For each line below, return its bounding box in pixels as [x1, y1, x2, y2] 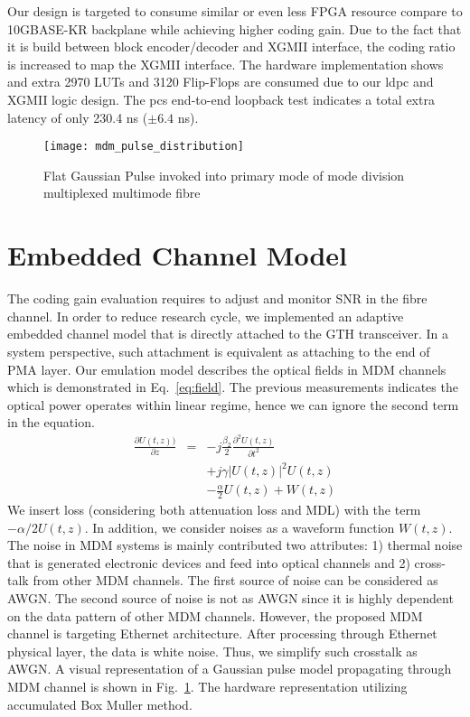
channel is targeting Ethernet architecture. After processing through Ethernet [7, 624, 437, 643]
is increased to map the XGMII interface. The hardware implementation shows [7, 54, 444, 73]
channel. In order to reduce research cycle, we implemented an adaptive [7, 306, 404, 325]
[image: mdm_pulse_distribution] [43, 140, 244, 154]
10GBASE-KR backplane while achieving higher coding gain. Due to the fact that [7, 19, 462, 38]
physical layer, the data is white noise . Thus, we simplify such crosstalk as [7, 641, 418, 660]
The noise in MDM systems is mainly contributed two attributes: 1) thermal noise [7, 535, 463, 554]
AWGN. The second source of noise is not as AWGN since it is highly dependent [7, 589, 454, 608]
